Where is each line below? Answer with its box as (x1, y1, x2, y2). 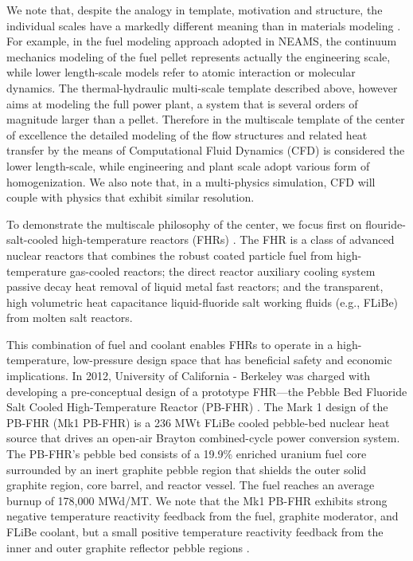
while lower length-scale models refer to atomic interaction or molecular (6, 64, 356, 80)
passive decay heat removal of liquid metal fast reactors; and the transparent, (6, 278, 384, 295)
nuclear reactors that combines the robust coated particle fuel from (6, 246, 333, 263)
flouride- (365, 215, 406, 232)
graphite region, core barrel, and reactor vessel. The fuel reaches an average (6, 477, 375, 493)
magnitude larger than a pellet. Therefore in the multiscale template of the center (6, 111, 405, 127)
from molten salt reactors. (6, 309, 133, 326)
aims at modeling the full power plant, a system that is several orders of (6, 95, 358, 112)
